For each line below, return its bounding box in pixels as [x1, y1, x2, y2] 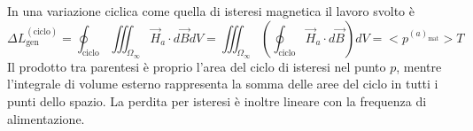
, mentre [396, 57, 442, 75]
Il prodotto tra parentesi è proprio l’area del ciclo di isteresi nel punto [7, 57, 386, 75]
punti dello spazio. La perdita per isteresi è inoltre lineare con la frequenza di [7, 91, 427, 110]
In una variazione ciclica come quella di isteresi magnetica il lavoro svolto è [7, 2, 415, 19]
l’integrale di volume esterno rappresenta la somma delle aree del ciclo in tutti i [7, 74, 438, 93]
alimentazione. [7, 109, 85, 127]
